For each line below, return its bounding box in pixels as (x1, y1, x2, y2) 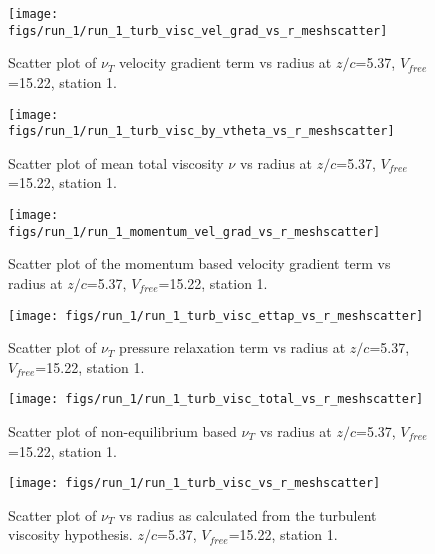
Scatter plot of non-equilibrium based (8, 421, 237, 441)
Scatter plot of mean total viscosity (8, 152, 224, 173)
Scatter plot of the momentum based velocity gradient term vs (8, 253, 391, 274)
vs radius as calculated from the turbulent (119, 504, 377, 525)
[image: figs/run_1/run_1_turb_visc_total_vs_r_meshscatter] (8, 392, 424, 407)
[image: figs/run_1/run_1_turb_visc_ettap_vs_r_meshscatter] (8, 308, 424, 323)
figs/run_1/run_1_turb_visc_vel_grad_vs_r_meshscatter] (8, 23, 388, 38)
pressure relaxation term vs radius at (119, 337, 346, 358)
